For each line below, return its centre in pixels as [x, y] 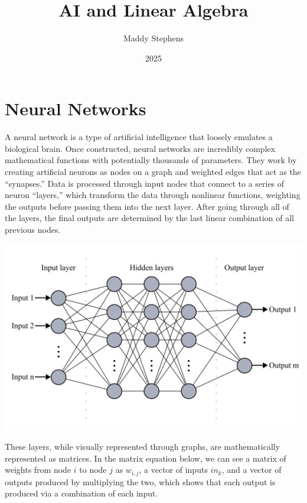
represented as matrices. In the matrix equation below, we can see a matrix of [146, 458]
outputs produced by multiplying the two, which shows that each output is [140, 481]
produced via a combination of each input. [81, 493]
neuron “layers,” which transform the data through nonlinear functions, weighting [153, 195]
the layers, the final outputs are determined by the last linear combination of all [150, 218]
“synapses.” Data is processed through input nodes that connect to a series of [145, 183]
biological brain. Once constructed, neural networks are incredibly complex [140, 148]
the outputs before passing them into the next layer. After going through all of [147, 206]
